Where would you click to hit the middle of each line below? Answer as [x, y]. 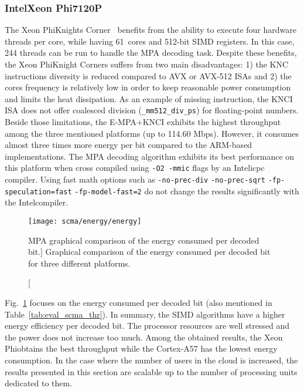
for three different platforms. [79, 263]
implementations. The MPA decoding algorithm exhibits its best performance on [150, 156]
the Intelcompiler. [37, 202]
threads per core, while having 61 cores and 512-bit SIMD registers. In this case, [150, 41]
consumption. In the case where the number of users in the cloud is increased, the [151, 360]
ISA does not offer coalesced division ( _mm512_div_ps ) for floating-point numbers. [152, 110]
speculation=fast [38, 192]
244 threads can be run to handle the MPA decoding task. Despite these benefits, [151, 53]
